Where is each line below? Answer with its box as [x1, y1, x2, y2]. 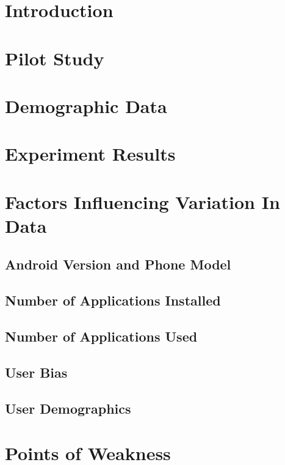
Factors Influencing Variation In [5, 189, 280, 214]
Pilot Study [5, 45, 104, 70]
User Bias [5, 362, 68, 381]
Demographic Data [5, 93, 167, 118]
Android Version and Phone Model [5, 255, 231, 274]
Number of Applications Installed [5, 291, 221, 310]
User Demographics [5, 398, 131, 417]
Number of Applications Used [5, 327, 198, 346]
